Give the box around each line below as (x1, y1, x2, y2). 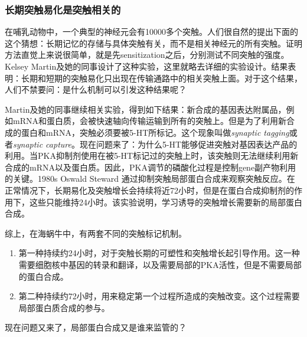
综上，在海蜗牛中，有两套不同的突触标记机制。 (5, 227, 187, 239)
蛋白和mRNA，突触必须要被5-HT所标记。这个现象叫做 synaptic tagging (21, 126, 289, 138)
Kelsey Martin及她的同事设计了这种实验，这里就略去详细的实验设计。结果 (5, 60, 288, 72)
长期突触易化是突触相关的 (5, 2, 121, 17)
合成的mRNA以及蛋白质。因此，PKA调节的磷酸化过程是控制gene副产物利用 (5, 161, 296, 173)
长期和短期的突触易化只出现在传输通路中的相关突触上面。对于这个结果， (21, 71, 302, 84)
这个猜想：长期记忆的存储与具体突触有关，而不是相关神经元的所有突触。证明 (5, 37, 302, 49)
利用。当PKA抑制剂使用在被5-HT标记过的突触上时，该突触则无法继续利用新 (5, 149, 299, 162)
